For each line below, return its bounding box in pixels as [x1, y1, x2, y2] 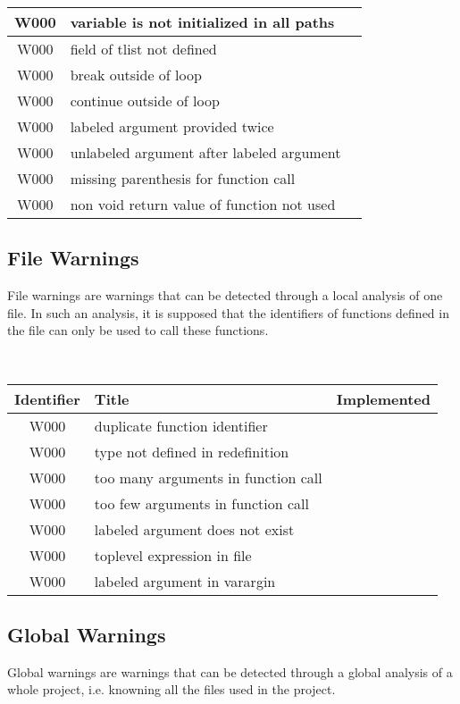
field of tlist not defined [70, 38, 217, 59]
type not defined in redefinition [94, 440, 289, 462]
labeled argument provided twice [70, 116, 274, 137]
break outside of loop [70, 64, 202, 85]
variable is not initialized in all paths [70, 12, 335, 32]
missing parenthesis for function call [70, 168, 296, 189]
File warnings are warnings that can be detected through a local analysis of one [7, 286, 443, 305]
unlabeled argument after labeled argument [70, 142, 341, 163]
